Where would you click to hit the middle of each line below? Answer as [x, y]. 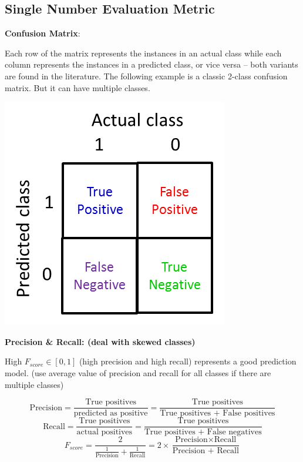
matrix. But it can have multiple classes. [78, 87]
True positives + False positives [218, 414]
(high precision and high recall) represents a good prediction [188, 361]
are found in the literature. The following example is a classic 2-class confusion [146, 76]
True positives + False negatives [203, 432]
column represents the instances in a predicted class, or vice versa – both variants [151, 64]
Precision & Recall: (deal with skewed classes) [100, 341]
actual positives [105, 432]
